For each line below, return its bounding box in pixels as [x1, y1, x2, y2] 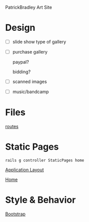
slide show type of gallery [12, 38, 66, 45]
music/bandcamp [12, 88, 49, 95]
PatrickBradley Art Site [5, 5, 52, 10]
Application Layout [5, 167, 44, 173]
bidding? [12, 69, 31, 75]
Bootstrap [5, 211, 26, 217]
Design [5, 22, 36, 33]
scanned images [12, 78, 47, 85]
